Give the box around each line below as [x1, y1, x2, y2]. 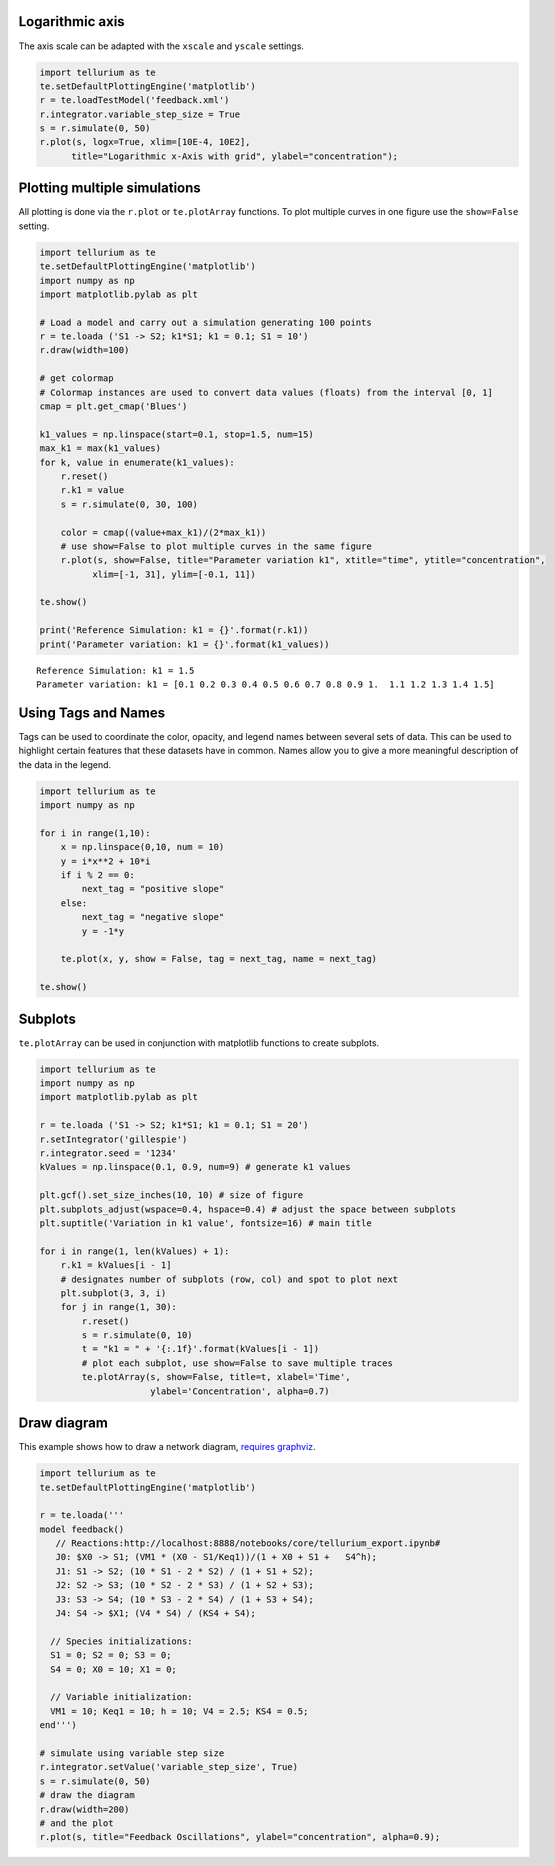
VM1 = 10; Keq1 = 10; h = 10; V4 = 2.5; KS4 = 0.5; [50, 1705, 309, 1717]
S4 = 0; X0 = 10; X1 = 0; [50, 1663, 177, 1675]
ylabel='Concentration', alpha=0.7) [150, 1385, 330, 1397]
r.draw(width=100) [39, 345, 130, 356]
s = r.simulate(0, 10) [81, 1330, 194, 1341]
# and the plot [39, 1817, 114, 1829]
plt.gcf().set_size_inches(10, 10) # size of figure [39, 1190, 304, 1201]
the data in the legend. [18, 758, 112, 770]
